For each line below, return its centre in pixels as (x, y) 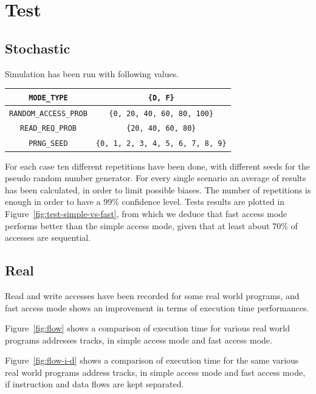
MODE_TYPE (48, 98)
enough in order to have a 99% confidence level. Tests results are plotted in (145, 202)
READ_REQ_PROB (48, 129)
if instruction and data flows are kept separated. (94, 384)
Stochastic (38, 48)
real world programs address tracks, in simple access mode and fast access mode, (155, 372)
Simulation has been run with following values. (92, 73)
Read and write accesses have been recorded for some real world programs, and (152, 295)
